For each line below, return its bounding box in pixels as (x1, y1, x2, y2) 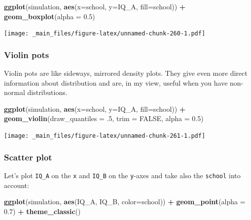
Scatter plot (4, 151, 52, 163)
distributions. (27, 87, 68, 97)
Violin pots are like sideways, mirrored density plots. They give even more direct (4, 68, 248, 78)
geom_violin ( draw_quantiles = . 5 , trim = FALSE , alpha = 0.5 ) (4, 113, 204, 124)
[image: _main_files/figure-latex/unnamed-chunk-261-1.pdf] (4, 132, 206, 140)
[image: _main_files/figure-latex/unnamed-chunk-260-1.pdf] (4, 30, 206, 37)
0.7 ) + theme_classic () (4, 206, 81, 216)
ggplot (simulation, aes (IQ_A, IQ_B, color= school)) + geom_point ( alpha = (4, 196, 246, 207)
